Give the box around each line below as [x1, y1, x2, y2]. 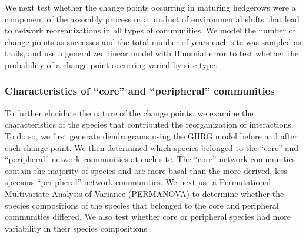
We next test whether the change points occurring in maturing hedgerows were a [5, 1, 296, 13]
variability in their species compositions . [5, 222, 152, 234]
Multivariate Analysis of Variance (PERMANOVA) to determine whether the [5, 187, 284, 199]
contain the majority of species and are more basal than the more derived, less [5, 164, 288, 176]
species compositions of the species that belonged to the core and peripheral [5, 199, 279, 211]
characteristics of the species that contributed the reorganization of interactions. [5, 118, 294, 130]
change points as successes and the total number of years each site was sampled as [5, 35, 301, 48]
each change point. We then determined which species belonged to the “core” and [5, 141, 299, 153]
